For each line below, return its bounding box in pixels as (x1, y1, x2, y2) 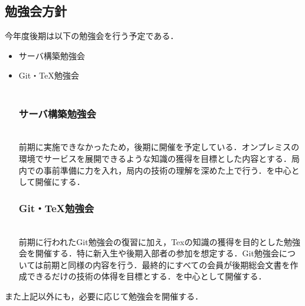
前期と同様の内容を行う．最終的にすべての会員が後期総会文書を (43, 258, 290, 271)
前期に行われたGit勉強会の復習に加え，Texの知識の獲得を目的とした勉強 (18, 235, 300, 248)
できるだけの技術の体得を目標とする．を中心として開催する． (27, 270, 267, 282)
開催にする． (35, 175, 85, 188)
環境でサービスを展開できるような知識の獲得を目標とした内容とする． (18, 152, 292, 164)
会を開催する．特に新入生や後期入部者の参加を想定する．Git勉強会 (18, 247, 280, 259)
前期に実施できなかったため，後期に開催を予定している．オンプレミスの (18, 141, 300, 153)
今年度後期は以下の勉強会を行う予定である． (5, 30, 179, 42)
